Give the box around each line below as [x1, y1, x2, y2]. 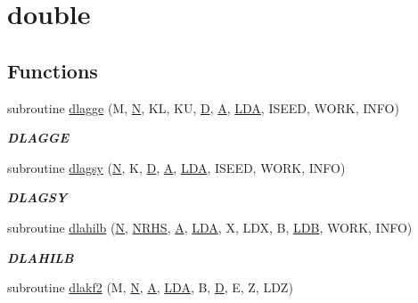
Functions [7, 56, 98, 84]
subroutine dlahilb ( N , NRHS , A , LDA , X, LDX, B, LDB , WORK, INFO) [7, 217, 413, 236]
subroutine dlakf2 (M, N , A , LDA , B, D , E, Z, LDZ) [7, 278, 293, 297]
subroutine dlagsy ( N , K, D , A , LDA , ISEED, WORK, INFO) [7, 158, 346, 176]
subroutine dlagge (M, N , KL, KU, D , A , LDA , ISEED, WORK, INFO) [7, 98, 399, 117]
